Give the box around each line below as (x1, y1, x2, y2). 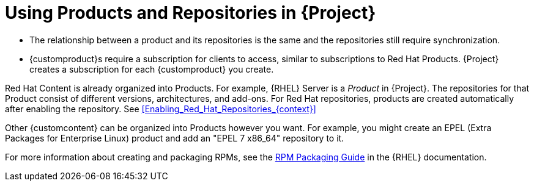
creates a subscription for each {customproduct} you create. (29, 63, 274, 74)
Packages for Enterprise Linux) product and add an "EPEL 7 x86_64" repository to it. (5, 132, 344, 143)
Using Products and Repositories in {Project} (5, 2, 376, 23)
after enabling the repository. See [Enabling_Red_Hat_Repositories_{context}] (5, 103, 316, 114)
